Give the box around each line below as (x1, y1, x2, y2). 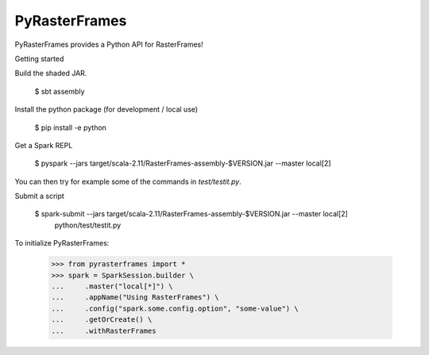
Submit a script (14, 191, 65, 201)
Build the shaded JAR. (14, 68, 87, 78)
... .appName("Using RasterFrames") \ (51, 293, 219, 302)
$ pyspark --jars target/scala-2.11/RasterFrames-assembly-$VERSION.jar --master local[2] (34, 158, 331, 168)
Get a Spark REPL (14, 140, 73, 150)
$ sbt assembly (34, 86, 85, 96)
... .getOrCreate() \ (51, 315, 153, 324)
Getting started (14, 54, 64, 63)
